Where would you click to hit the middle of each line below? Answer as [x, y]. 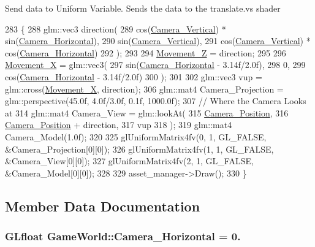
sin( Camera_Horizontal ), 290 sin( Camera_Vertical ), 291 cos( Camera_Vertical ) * [158, 41]
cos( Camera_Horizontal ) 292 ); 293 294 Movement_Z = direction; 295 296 [146, 52]
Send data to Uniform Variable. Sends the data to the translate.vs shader [143, 8]
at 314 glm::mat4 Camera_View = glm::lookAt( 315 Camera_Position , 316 [147, 112]
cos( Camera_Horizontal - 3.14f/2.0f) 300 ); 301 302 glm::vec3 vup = [134, 76]
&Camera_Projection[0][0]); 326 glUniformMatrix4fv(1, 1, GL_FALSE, [139, 149]
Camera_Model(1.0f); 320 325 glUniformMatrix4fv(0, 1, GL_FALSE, [136, 136]
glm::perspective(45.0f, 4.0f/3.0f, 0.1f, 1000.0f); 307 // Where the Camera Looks [156, 101]
